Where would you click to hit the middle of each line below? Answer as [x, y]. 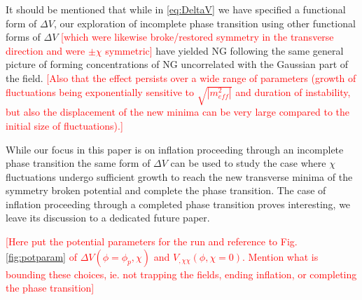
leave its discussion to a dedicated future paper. [108, 218]
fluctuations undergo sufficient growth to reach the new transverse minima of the [179, 176]
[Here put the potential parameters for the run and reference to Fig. [152, 241]
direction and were [46, 50]
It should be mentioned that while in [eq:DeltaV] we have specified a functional [176, 9]
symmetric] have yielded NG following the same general [224, 50]
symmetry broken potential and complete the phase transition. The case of [166, 190]
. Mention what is [280, 256]
